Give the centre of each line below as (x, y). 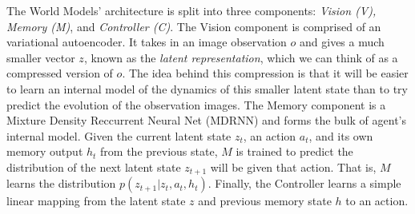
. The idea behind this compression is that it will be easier (265, 73)
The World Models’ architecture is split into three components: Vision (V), (191, 10)
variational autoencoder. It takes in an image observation (147, 42)
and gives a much (342, 42)
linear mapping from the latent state (96, 201)
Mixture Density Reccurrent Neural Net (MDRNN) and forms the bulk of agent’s (206, 120)
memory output (45, 151)
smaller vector (41, 57)
